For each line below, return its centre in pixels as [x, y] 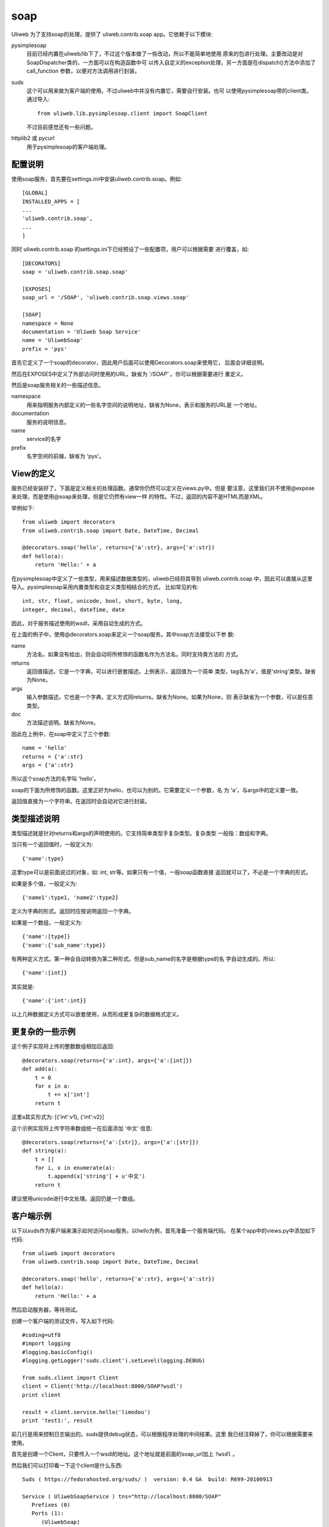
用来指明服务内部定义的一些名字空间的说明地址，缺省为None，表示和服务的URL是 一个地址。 [143, 405]
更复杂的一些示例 [43, 1032]
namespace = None [48, 323]
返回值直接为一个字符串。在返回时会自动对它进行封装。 [81, 801]
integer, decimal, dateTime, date [73, 610]
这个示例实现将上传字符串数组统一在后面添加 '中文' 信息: [82, 1128]
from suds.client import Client [70, 1378]
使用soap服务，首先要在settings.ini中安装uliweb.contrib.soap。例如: [97, 179]
